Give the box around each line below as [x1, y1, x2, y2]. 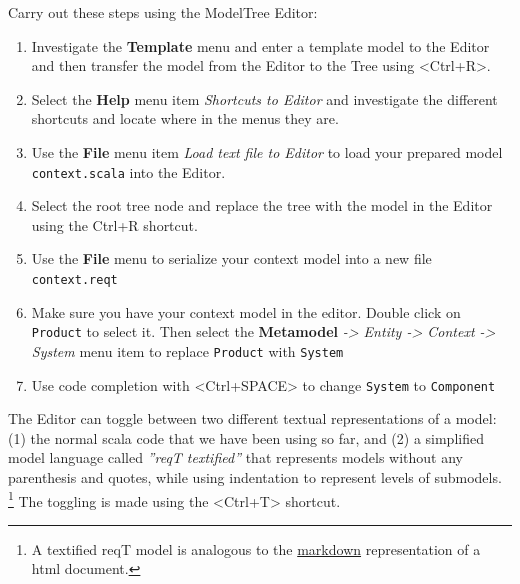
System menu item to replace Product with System [31, 340, 344, 361]
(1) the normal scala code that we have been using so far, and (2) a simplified [8, 427, 484, 448]
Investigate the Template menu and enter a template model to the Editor [31, 35, 490, 56]
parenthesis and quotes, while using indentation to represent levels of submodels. [8, 467, 502, 487]
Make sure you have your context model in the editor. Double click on [31, 301, 461, 322]
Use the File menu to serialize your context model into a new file [31, 248, 432, 269]
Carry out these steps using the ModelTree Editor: [8, 2, 318, 22]
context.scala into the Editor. [31, 161, 226, 182]
